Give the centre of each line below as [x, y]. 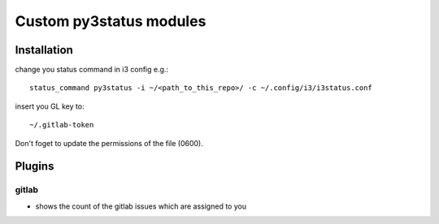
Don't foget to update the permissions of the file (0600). [109, 143]
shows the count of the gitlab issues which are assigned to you [141, 206]
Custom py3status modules [111, 21]
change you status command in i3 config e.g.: [92, 70]
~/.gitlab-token [62, 125]
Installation [44, 50]
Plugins [35, 166]
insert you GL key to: [50, 106]
